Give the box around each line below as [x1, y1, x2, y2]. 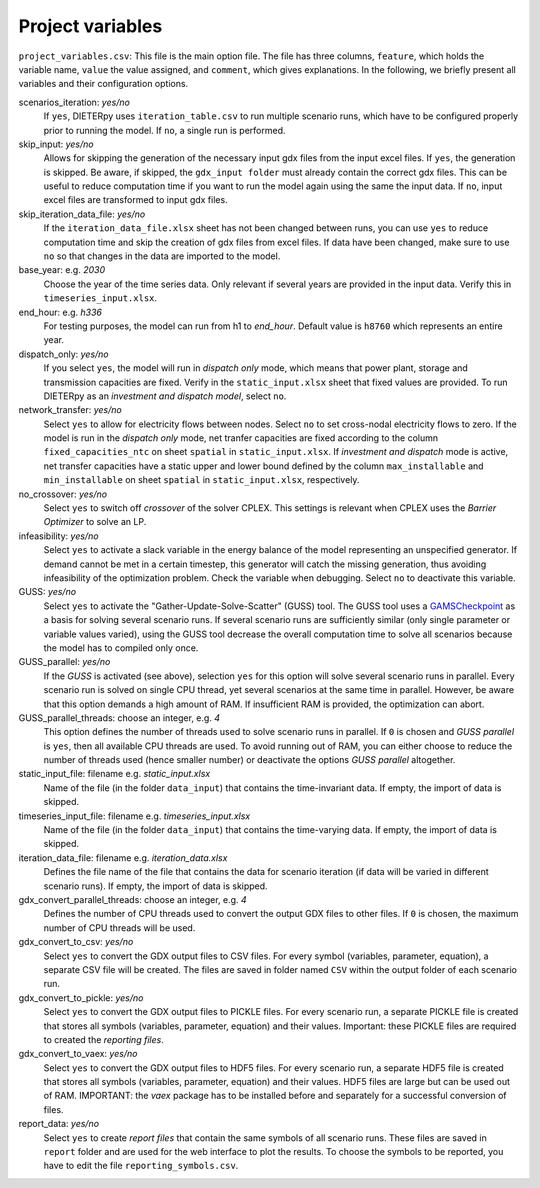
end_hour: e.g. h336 [18, 306, 103, 318]
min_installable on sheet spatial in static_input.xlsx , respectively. [43, 474, 360, 486]
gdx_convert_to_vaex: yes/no [18, 1048, 138, 1060]
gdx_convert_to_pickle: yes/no [18, 991, 144, 1004]
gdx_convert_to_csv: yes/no [18, 936, 134, 948]
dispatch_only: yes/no [18, 348, 109, 360]
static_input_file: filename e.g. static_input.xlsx [18, 768, 211, 780]
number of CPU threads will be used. [43, 921, 196, 934]
